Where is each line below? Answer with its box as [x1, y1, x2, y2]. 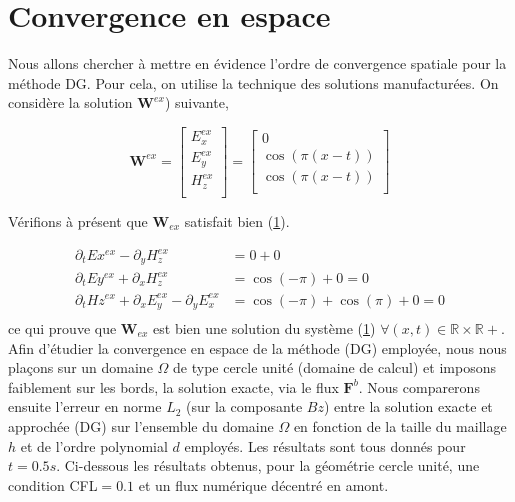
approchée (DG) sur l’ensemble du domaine [8, 416, 274, 436]
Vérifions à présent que [8, 210, 148, 231]
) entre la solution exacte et [323, 396, 493, 417]
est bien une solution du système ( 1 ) [153, 318, 376, 339]
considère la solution [8, 92, 133, 113]
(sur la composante [186, 396, 303, 417]
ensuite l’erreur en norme [8, 396, 162, 417]
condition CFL [8, 474, 98, 495]
